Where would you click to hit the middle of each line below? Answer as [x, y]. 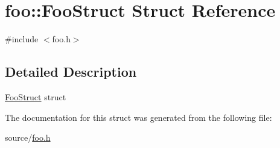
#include [22, 39]
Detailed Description [71, 72]
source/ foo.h [28, 137]
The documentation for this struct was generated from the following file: [138, 117]
